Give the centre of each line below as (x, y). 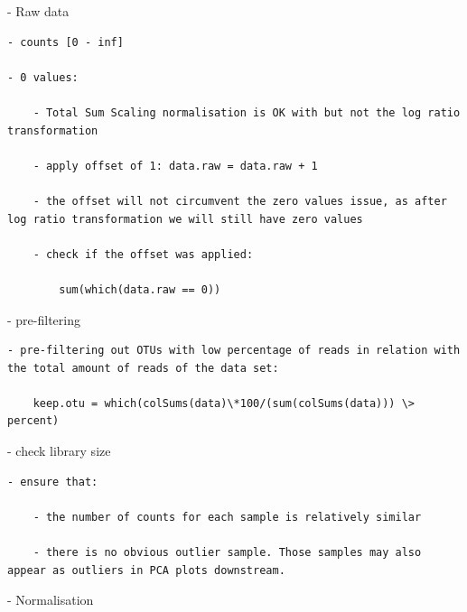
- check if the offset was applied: (143, 254)
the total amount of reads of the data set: (143, 368)
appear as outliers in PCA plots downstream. (146, 570)
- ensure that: (53, 482)
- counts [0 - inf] (65, 42)
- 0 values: (43, 77)
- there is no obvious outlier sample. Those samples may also (227, 553)
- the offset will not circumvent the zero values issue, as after (240, 201)
